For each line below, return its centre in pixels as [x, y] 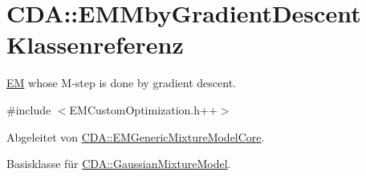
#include [29, 109]
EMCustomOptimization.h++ [143, 109]
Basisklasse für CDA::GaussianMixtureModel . [119, 164]
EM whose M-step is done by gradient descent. [121, 83]
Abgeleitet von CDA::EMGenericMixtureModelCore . [136, 136]
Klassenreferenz [95, 44]
